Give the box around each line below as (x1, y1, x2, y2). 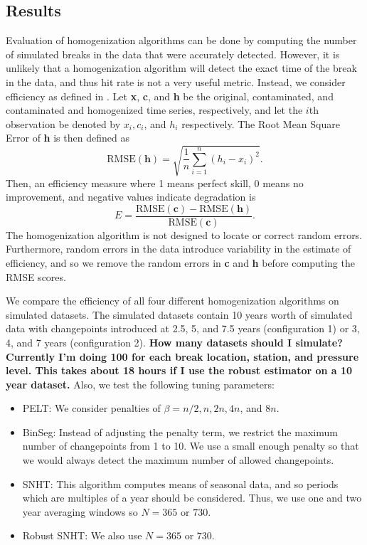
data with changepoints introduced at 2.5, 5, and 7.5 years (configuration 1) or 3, (6, 321, 360, 336)
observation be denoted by (6, 116, 121, 131)
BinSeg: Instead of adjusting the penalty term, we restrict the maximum (22, 424, 338, 439)
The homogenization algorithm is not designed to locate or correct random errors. (6, 227, 363, 242)
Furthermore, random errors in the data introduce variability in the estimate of (6, 241, 351, 256)
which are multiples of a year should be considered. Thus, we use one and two (22, 490, 362, 505)
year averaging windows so (22, 504, 138, 519)
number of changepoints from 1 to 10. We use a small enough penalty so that (22, 438, 359, 453)
